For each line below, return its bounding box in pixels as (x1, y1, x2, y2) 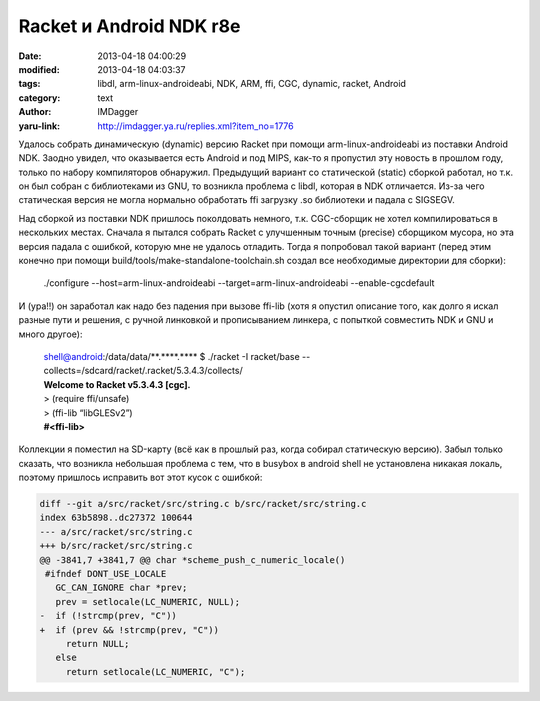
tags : (18, 78, 41, 90)
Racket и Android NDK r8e (18, 15, 241, 37)
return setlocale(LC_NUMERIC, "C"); (65, 666, 246, 677)
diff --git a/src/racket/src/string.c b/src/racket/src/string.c (39, 498, 367, 510)
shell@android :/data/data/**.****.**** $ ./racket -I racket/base (43, 350, 300, 362)
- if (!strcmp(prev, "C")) (39, 610, 177, 622)
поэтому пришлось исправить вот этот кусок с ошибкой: (18, 471, 263, 484)
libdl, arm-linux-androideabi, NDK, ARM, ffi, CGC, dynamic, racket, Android (97, 78, 407, 90)
